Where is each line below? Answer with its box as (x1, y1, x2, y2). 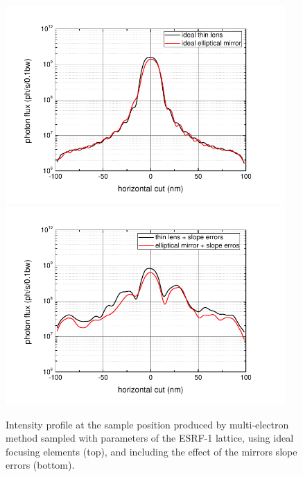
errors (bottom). (6, 458, 75, 472)
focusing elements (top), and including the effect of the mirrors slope (6, 444, 297, 458)
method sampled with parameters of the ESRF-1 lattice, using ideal (6, 431, 294, 445)
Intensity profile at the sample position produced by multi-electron (6, 417, 289, 431)
